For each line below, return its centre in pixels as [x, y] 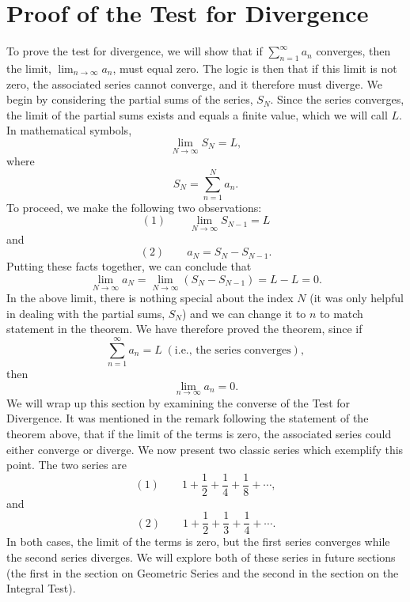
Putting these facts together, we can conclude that [129, 266]
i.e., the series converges [233, 350]
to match [342, 313]
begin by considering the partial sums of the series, [130, 99]
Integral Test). [41, 588]
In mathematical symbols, [69, 130]
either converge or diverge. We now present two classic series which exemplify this [205, 449]
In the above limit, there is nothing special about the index [150, 298]
